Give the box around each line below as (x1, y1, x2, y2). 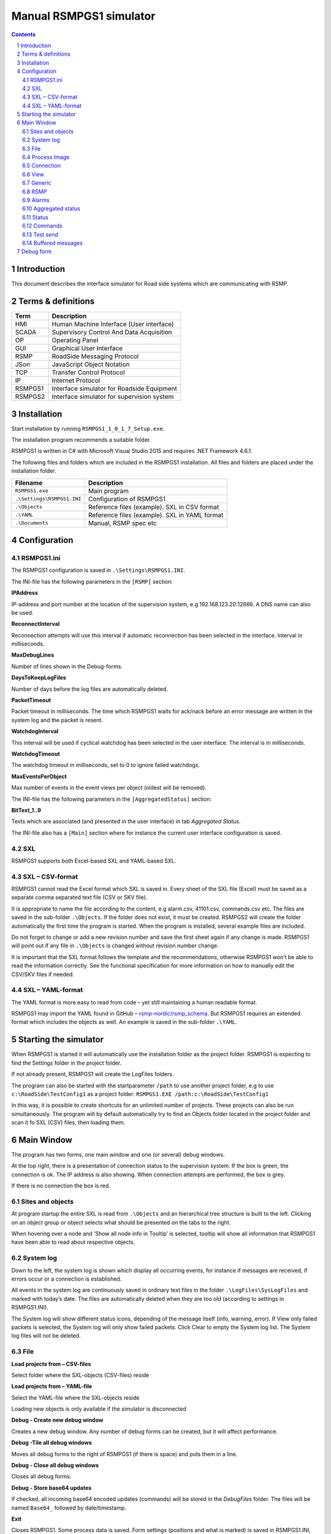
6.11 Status (22, 214, 49, 221)
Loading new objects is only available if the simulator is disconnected (11, 1405, 187, 1413)
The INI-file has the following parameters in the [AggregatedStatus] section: (11, 795, 211, 803)
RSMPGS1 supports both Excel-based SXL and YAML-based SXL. (11, 857, 177, 865)
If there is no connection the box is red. (11, 1182, 110, 1190)
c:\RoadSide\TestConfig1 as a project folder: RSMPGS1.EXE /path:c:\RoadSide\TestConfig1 (11, 1090, 269, 1098)
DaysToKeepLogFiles (11, 674, 67, 681)
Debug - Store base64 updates (11, 1484, 92, 1491)
